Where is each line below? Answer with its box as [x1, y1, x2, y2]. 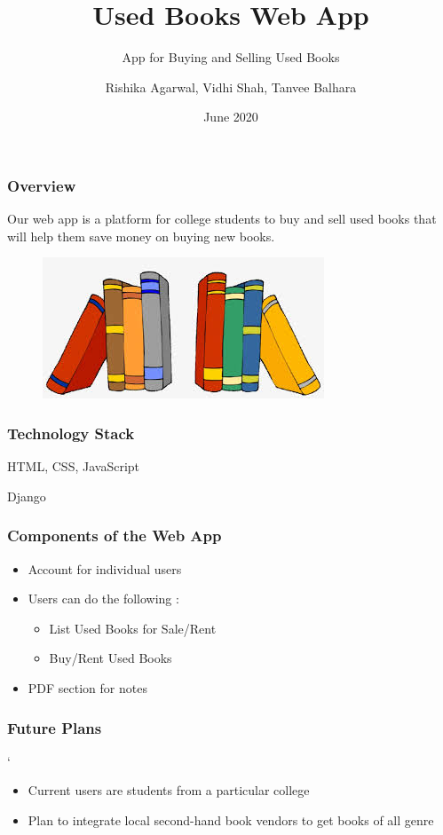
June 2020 [203, 107, 258, 126]
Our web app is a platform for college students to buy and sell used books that [7, 209, 437, 228]
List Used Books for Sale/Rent [49, 618, 217, 637]
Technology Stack [7, 421, 135, 444]
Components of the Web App [7, 524, 222, 547]
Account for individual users [28, 559, 182, 578]
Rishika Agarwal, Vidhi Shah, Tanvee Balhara [105, 77, 357, 96]
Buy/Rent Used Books [49, 649, 172, 667]
